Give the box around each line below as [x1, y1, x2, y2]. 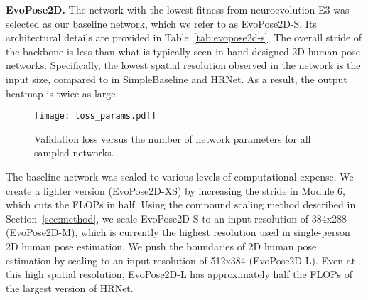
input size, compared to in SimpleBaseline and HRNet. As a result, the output [6, 71, 347, 86]
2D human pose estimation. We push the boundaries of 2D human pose [6, 238, 317, 253]
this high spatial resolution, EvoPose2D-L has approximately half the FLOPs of [6, 267, 353, 282]
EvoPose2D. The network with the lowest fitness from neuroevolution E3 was [6, 2, 350, 16]
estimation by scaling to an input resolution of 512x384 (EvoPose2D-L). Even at [6, 252, 356, 267]
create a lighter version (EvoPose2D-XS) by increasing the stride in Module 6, [6, 183, 345, 198]
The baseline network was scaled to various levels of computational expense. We [6, 169, 354, 183]
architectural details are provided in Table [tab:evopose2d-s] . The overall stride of [6, 30, 362, 45]
